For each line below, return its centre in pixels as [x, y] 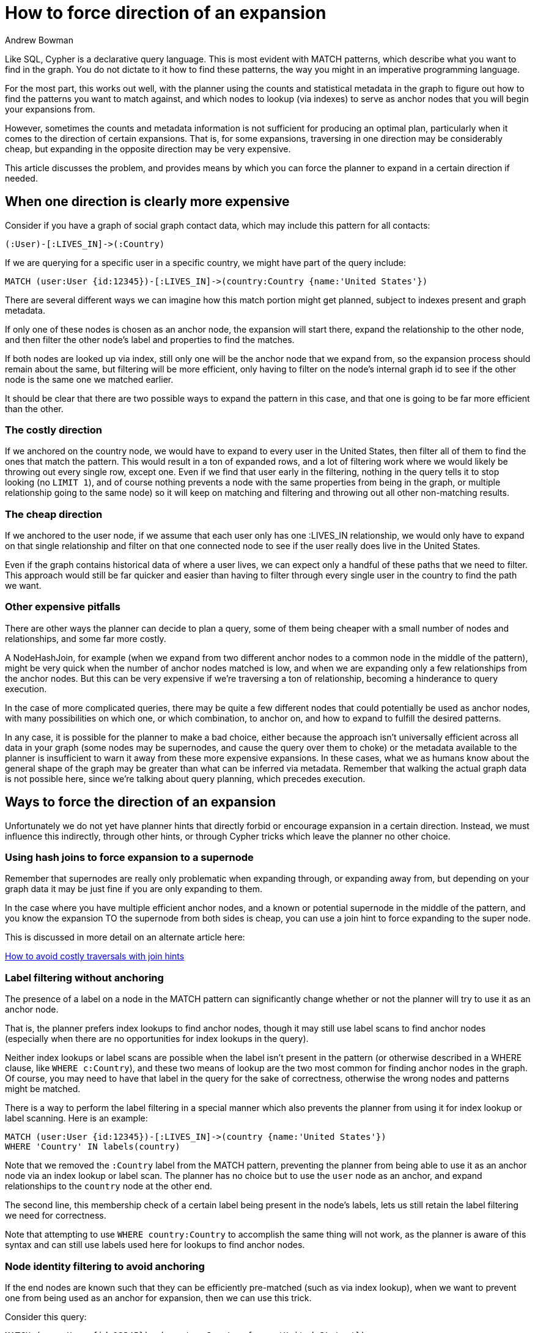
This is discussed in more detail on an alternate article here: [125, 937]
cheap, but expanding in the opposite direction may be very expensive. [148, 149]
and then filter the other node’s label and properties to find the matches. [150, 339]
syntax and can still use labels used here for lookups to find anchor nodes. [155, 1245]
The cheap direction [54, 514]
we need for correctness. [56, 1216]
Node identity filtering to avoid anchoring [105, 1266]
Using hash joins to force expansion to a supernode [129, 858]
